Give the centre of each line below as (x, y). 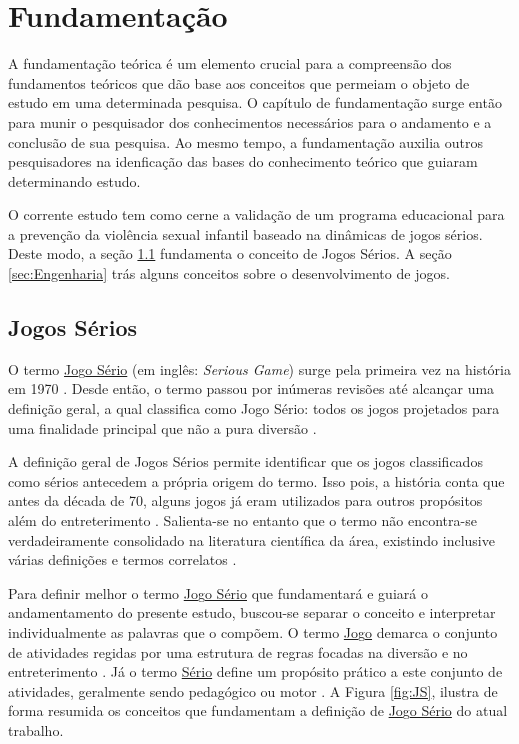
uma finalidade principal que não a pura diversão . (162, 427)
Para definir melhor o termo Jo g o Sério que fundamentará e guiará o (218, 592)
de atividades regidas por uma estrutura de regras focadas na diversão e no (238, 651)
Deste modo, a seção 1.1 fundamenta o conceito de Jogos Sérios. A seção (230, 253)
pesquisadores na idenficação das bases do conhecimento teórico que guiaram (243, 161)
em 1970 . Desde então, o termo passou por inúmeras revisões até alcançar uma (251, 388)
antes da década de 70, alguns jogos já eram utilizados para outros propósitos (245, 500)
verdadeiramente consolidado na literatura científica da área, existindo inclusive (251, 539)
